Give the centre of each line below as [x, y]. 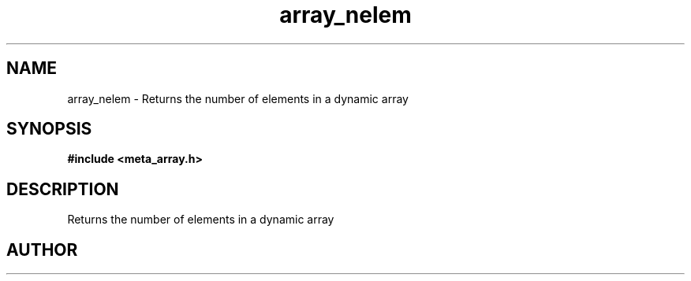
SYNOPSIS [49, 129]
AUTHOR [42, 250]
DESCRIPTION [63, 189]
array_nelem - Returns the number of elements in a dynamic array [238, 98]
